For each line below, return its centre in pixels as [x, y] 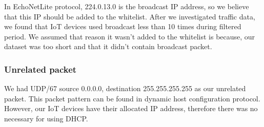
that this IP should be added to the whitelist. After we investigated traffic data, [130, 16]
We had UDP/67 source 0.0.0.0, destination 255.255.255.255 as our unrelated [125, 88]
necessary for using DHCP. [46, 118]
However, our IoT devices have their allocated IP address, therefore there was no [131, 108]
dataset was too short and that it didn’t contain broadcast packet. [108, 46]
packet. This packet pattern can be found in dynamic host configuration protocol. [132, 98]
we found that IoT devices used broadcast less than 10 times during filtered [123, 26]
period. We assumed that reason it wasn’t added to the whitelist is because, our [130, 36]
